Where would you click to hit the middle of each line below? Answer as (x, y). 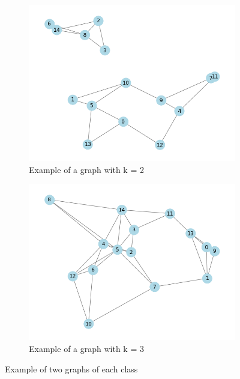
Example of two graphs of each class (71, 368)
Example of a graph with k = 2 (86, 169)
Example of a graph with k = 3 (86, 348)
